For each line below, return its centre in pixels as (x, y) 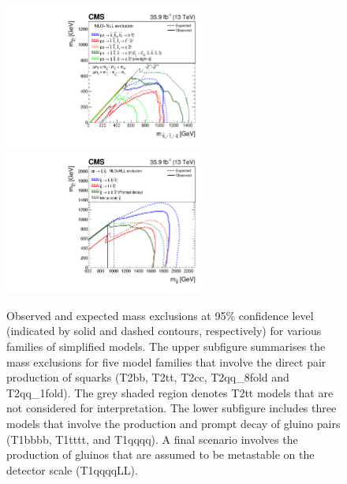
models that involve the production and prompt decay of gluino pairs (173, 423)
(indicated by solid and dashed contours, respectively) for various (164, 331)
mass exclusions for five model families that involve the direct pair (166, 361)
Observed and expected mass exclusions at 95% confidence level (160, 315)
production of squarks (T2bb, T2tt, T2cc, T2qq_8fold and (148, 377)
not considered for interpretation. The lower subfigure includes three (172, 408)
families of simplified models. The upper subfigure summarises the (166, 346)
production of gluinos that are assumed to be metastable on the (160, 454)
